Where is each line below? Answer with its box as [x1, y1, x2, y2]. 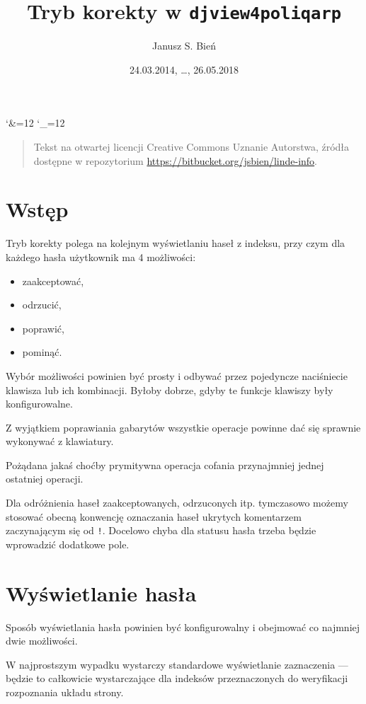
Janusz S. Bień [152, 38, 216, 53]
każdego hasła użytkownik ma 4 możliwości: [6, 249, 196, 264]
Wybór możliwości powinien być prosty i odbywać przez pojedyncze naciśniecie [6, 368, 348, 383]
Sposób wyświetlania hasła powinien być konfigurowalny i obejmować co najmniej [6, 619, 360, 634]
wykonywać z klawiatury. [6, 434, 114, 449]
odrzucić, [22, 297, 62, 312]
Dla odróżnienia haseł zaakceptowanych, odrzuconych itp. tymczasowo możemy [6, 495, 348, 510]
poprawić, [22, 321, 64, 335]
